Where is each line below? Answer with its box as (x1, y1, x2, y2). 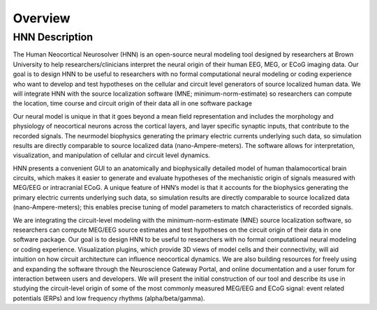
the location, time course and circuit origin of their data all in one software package (13, 99, 253, 108)
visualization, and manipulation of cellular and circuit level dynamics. (13, 151, 211, 160)
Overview (13, 10, 71, 26)
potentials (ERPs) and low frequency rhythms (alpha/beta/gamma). (13, 294, 205, 302)
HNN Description (13, 31, 94, 43)
